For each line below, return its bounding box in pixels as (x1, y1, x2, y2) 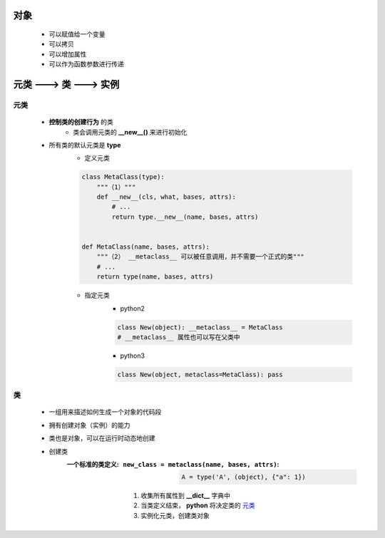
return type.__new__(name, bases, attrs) (111, 212, 259, 221)
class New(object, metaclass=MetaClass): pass (117, 371, 283, 378)
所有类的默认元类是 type (48, 140, 121, 149)
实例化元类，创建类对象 (140, 511, 210, 519)
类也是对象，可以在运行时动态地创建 (48, 434, 155, 443)
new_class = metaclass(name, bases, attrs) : (123, 460, 279, 469)
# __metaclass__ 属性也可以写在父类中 (117, 333, 240, 341)
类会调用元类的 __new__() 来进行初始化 (73, 128, 188, 136)
